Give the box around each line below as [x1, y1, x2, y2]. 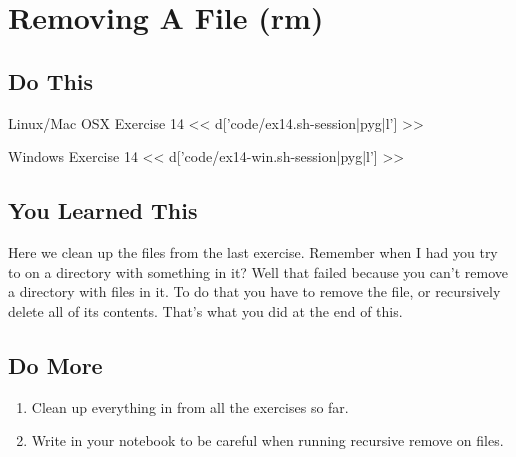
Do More [8, 349, 103, 380]
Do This [8, 65, 94, 96]
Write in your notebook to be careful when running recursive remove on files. [31, 430, 504, 451]
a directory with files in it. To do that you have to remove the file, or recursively [8, 281, 501, 302]
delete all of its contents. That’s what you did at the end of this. [8, 300, 403, 321]
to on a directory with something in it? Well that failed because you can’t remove [8, 261, 508, 282]
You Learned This [8, 195, 198, 226]
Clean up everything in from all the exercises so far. [31, 396, 349, 417]
